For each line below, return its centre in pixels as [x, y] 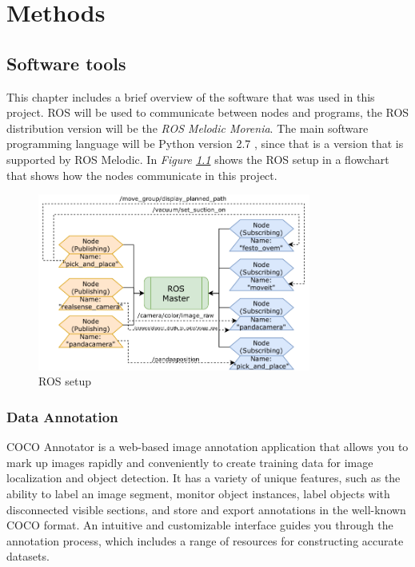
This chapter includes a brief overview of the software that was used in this [191, 96]
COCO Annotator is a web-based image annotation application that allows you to [207, 447]
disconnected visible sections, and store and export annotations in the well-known [206, 509]
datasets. [28, 556]
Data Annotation [62, 416]
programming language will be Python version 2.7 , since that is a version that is [205, 144]
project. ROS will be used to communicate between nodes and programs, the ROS [208, 112]
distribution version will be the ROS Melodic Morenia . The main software [188, 128]
